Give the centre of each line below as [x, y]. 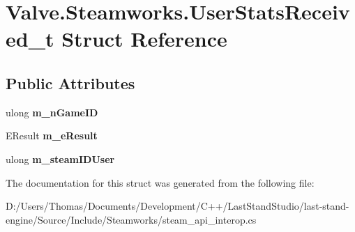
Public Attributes [70, 83]
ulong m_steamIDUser [60, 158]
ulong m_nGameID [52, 112]
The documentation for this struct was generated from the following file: [160, 182]
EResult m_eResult [52, 136]
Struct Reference [144, 39]
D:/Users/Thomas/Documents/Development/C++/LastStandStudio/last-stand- [177, 206]
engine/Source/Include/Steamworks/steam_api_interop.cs [131, 219]
